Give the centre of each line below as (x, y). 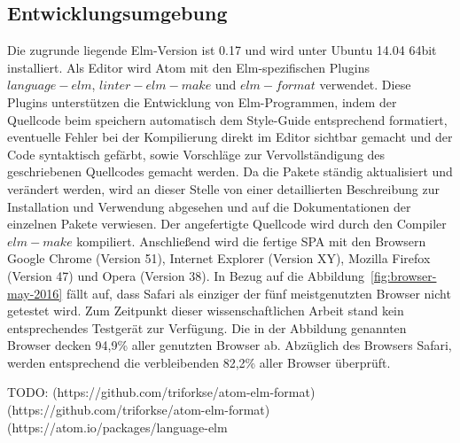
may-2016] (35, 293)
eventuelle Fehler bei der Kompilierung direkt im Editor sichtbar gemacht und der (230, 137)
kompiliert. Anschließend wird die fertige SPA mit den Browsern (251, 241)
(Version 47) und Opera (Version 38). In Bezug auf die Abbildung (186, 275)
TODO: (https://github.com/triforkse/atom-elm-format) (161, 392)
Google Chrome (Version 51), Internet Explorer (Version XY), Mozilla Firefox (219, 258)
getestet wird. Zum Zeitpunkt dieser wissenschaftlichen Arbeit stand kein (206, 311)
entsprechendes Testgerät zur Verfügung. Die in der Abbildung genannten (207, 327)
